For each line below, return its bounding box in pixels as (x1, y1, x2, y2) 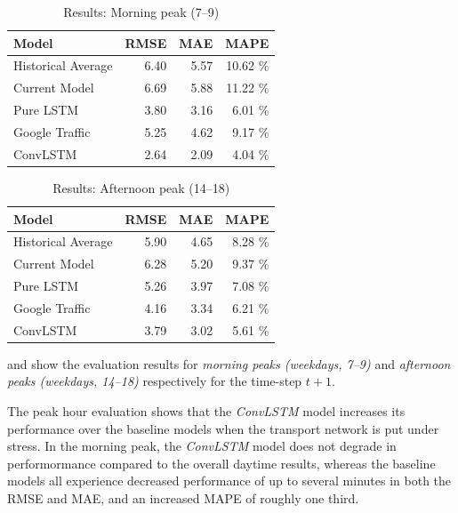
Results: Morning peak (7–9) (63, 3, 220, 20)
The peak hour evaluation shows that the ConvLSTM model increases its (7, 402, 406, 420)
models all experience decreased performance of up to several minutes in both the (7, 471, 452, 490)
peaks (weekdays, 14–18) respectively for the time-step (7, 372, 302, 390)
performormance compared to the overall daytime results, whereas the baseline (7, 453, 436, 472)
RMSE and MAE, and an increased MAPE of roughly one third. (7, 488, 359, 507)
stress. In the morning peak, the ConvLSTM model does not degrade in (7, 437, 397, 455)
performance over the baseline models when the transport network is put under (7, 419, 439, 437)
